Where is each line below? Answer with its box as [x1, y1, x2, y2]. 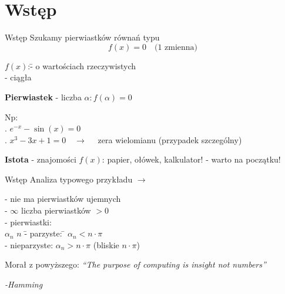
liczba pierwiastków [21, 204, 91, 217]
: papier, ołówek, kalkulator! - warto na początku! [102, 153, 281, 165]
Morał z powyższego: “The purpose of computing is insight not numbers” [5, 258, 266, 271]
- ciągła [5, 71, 32, 83]
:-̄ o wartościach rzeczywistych [28, 59, 136, 72]
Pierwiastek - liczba [5, 90, 82, 103]
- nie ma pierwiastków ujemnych [5, 192, 121, 205]
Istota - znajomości [5, 153, 76, 165]
